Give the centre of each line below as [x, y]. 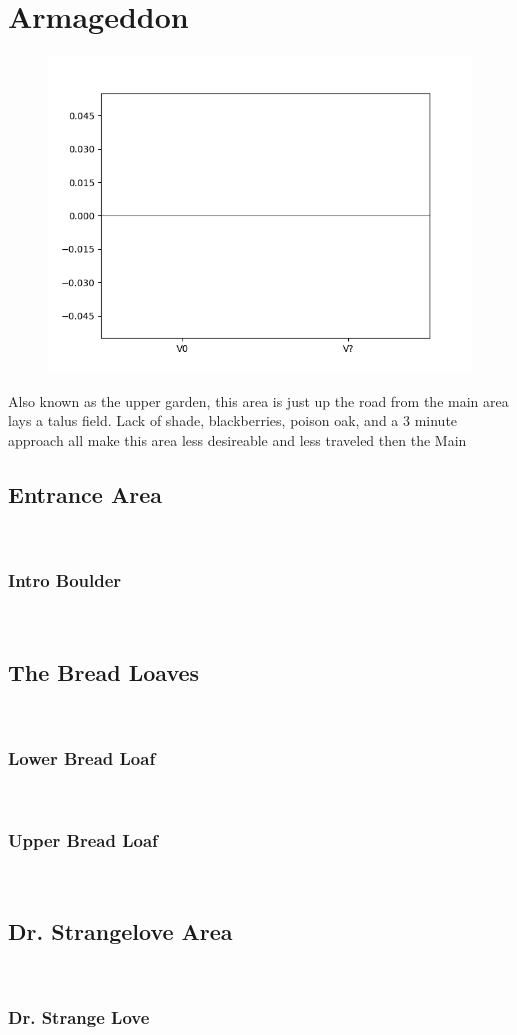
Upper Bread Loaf [83, 839]
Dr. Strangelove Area [120, 930]
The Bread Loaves [104, 671]
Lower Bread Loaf [82, 757]
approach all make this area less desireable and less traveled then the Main [237, 439]
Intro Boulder [65, 580]
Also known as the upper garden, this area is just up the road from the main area [258, 400]
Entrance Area [85, 493]
